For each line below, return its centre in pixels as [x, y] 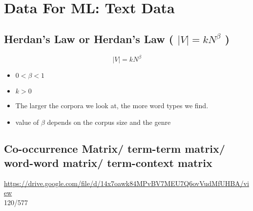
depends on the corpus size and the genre [109, 122]
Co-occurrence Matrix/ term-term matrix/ [115, 148]
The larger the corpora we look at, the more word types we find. [112, 105]
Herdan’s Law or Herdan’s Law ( [89, 38]
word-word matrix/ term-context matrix [108, 163]
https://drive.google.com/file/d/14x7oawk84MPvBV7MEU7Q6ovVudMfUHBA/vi [126, 183]
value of [27, 122]
